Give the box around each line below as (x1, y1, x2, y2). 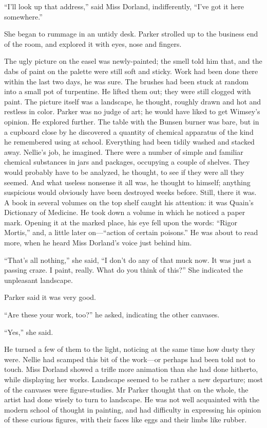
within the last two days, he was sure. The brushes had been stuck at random (4, 76, 249, 86)
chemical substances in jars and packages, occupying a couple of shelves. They (4, 156, 250, 167)
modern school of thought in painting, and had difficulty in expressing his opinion (4, 404, 261, 415)
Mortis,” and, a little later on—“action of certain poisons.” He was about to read (4, 227, 258, 238)
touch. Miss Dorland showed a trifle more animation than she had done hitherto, (4, 364, 258, 374)
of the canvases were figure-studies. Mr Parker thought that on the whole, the (4, 384, 249, 395)
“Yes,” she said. (4, 326, 53, 337)
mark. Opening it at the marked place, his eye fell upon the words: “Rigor (4, 217, 237, 227)
